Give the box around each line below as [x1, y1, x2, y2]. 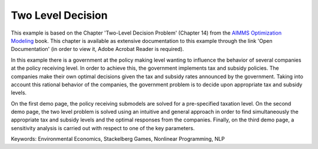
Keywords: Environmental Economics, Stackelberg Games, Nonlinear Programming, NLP [11, 136, 225, 143]
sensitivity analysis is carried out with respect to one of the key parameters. [11, 124, 195, 131]
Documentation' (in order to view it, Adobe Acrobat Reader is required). [11, 46, 184, 53]
